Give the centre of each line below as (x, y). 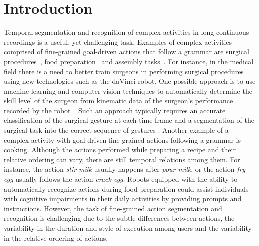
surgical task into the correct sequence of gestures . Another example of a (116, 130)
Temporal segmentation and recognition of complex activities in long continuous (127, 32)
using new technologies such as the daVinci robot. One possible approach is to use (130, 81)
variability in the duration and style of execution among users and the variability (128, 228)
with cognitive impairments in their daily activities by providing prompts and (123, 198)
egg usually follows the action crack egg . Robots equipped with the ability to (121, 179)
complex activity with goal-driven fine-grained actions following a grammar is (122, 139)
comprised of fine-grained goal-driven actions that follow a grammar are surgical (127, 52)
